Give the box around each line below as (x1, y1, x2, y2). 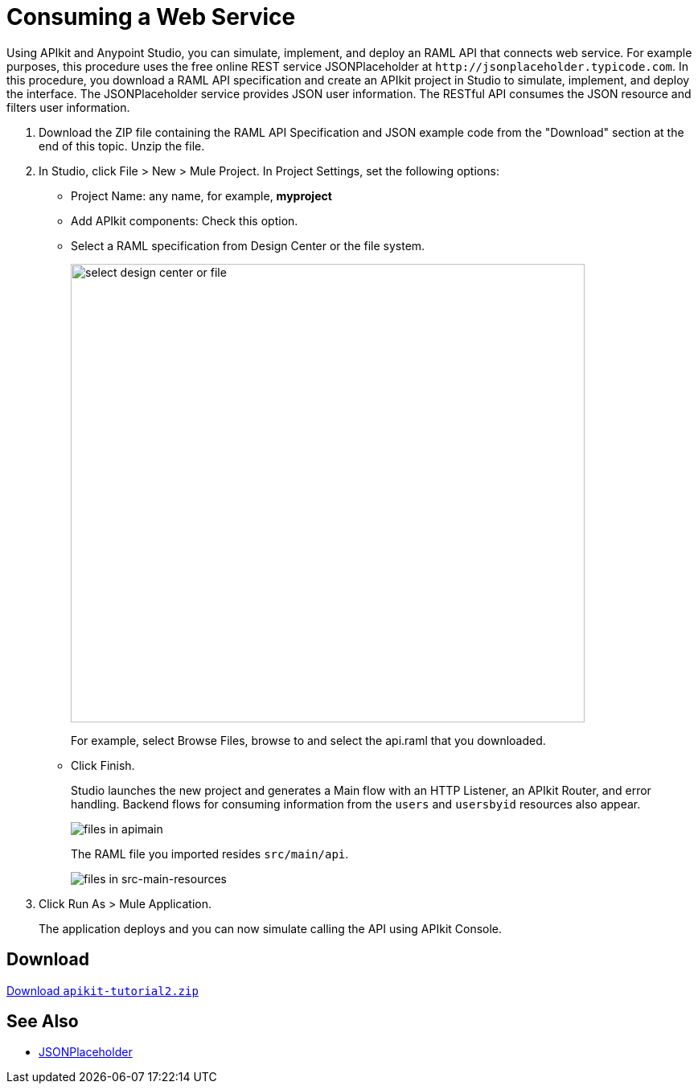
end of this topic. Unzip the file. (39, 138, 205, 153)
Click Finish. (71, 758, 135, 772)
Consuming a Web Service (6, 3, 296, 31)
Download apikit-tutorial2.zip (6, 983, 199, 997)
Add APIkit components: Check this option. (71, 213, 298, 228)
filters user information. (6, 100, 130, 114)
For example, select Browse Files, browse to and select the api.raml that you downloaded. (71, 733, 546, 747)
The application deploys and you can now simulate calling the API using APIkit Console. (39, 921, 503, 936)
